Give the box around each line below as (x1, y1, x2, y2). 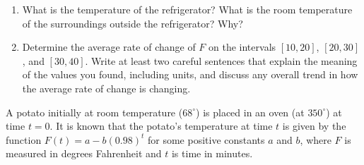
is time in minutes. (171, 146, 253, 161)
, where (300, 132, 331, 147)
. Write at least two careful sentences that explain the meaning (85, 53, 358, 68)
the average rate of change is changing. (22, 80, 191, 95)
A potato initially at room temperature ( (6, 104, 183, 119)
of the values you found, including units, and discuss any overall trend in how (22, 67, 358, 82)
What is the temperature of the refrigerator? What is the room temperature (22, 2, 353, 16)
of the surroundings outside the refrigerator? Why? (22, 16, 243, 30)
